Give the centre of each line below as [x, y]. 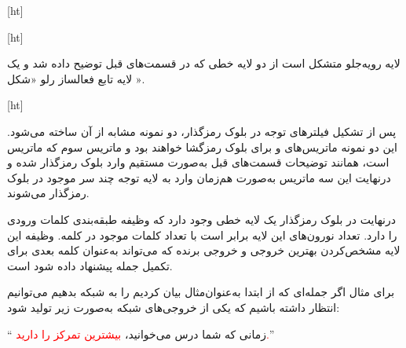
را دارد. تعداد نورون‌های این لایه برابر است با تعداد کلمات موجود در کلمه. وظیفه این [202, 234]
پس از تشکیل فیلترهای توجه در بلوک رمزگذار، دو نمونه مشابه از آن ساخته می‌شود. [202, 131]
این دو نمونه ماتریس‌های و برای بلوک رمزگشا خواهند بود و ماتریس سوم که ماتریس [202, 147]
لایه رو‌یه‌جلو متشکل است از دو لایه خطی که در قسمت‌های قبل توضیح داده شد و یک [204, 63]
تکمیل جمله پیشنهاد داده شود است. [90, 265]
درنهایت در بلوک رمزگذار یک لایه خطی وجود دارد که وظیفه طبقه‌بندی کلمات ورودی [202, 219]
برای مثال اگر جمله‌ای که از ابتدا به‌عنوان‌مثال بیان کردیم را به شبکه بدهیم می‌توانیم [201, 292]
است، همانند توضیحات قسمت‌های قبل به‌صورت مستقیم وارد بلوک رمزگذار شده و [198, 162]
